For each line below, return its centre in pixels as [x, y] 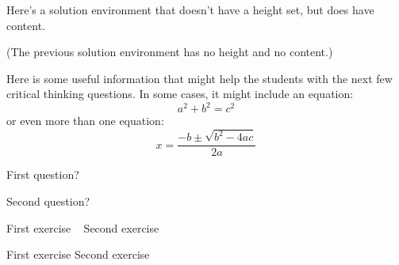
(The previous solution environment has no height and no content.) [170, 52]
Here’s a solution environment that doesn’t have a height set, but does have [190, 9]
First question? [43, 174]
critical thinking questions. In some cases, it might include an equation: [180, 94]
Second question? [48, 201]
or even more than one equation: [85, 121]
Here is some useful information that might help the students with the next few [199, 78]
